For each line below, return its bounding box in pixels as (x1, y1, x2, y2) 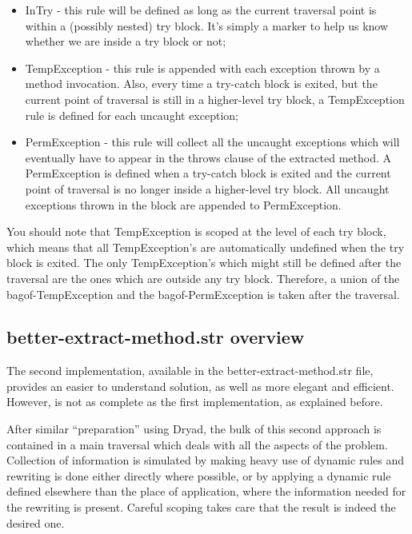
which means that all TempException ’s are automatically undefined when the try (6, 238, 405, 255)
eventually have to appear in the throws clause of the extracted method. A (25, 149, 392, 165)
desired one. (6, 514, 65, 531)
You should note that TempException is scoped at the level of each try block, (6, 223, 386, 240)
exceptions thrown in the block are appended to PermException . (25, 196, 342, 213)
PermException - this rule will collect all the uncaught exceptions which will (25, 133, 400, 150)
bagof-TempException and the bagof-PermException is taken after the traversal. (6, 285, 400, 302)
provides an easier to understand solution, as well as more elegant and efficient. (6, 377, 394, 394)
